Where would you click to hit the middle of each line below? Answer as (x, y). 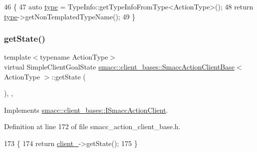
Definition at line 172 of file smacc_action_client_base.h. (92, 126)
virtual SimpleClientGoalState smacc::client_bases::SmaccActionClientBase (119, 67)
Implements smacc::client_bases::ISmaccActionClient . (86, 110)
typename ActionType (74, 57)
